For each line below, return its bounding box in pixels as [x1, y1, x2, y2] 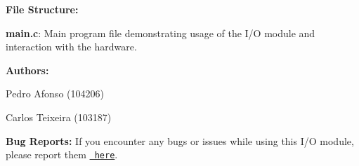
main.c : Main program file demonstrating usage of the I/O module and [6, 25, 315, 40]
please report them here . [6, 147, 118, 162]
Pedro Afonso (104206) [6, 86, 104, 101]
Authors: [6, 62, 49, 77]
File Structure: [6, 2, 79, 16]
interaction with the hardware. [6, 39, 137, 54]
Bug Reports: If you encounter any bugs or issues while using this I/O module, [6, 133, 354, 148]
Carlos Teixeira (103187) [6, 109, 112, 124]
